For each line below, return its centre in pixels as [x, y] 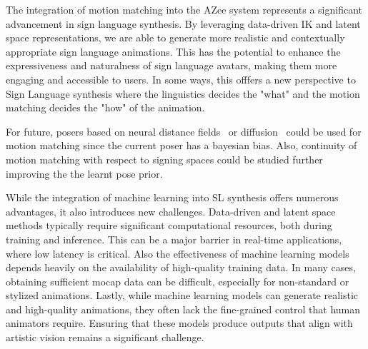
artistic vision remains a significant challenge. [105, 337]
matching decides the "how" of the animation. [105, 107]
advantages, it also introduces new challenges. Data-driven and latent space [171, 211]
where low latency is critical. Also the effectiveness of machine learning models [178, 253]
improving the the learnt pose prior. [84, 173]
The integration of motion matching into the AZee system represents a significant [184, 9]
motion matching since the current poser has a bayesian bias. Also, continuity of [181, 145]
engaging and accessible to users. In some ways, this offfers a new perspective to [181, 79]
